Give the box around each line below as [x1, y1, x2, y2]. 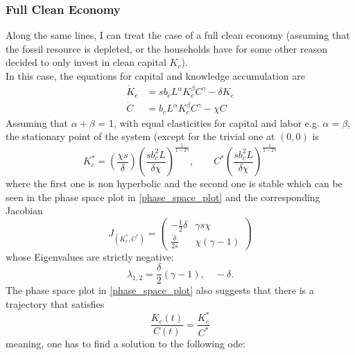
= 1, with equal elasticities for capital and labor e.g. [98, 115, 320, 130]
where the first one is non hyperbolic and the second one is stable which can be [6, 176, 343, 191]
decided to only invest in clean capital [6, 55, 166, 69]
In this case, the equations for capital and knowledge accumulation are [6, 69, 305, 83]
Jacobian [6, 203, 43, 218]
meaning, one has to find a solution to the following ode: [6, 336, 245, 351]
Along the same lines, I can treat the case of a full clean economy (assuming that [6, 28, 350, 42]
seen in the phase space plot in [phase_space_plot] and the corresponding [6, 189, 320, 204]
